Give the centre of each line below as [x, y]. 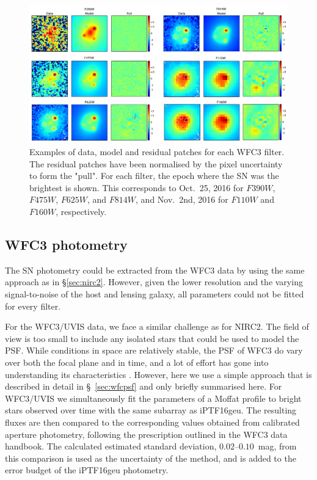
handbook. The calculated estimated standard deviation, [111, 446]
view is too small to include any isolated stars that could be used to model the [152, 338]
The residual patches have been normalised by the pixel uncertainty [156, 163]
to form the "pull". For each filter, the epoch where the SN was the [154, 176]
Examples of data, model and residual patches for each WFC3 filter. [157, 152]
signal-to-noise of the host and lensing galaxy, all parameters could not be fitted [155, 294]
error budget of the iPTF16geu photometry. [87, 470]
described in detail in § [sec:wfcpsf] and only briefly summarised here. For [144, 386]
